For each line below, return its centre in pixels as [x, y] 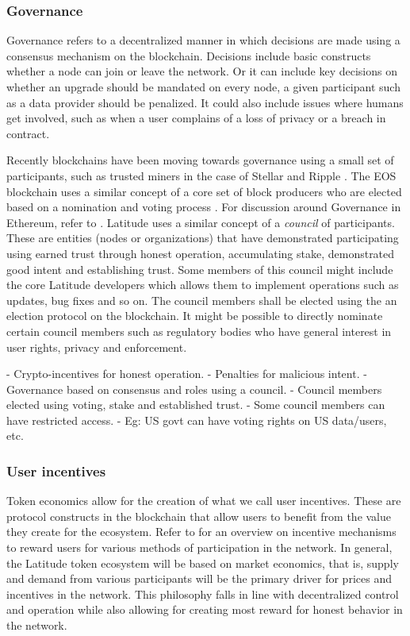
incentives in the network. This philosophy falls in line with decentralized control [203, 594]
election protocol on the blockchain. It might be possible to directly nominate [195, 316]
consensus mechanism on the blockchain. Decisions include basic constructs [189, 55]
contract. [28, 133]
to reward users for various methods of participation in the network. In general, [199, 547]
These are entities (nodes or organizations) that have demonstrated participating [203, 238]
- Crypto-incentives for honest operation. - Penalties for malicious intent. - [187, 374]
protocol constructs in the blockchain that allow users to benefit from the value [199, 516]
